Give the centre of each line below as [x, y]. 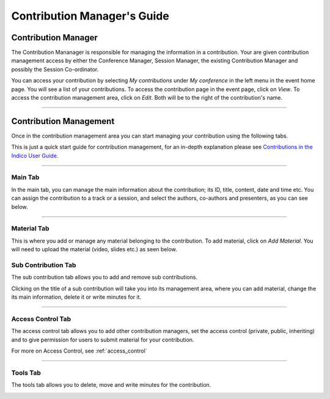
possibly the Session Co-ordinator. [55, 69]
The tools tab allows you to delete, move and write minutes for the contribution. [111, 385]
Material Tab [30, 229]
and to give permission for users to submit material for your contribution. [103, 340]
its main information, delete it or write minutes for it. [76, 297]
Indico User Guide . [35, 155]
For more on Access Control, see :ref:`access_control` [79, 351]
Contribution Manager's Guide [90, 16]
